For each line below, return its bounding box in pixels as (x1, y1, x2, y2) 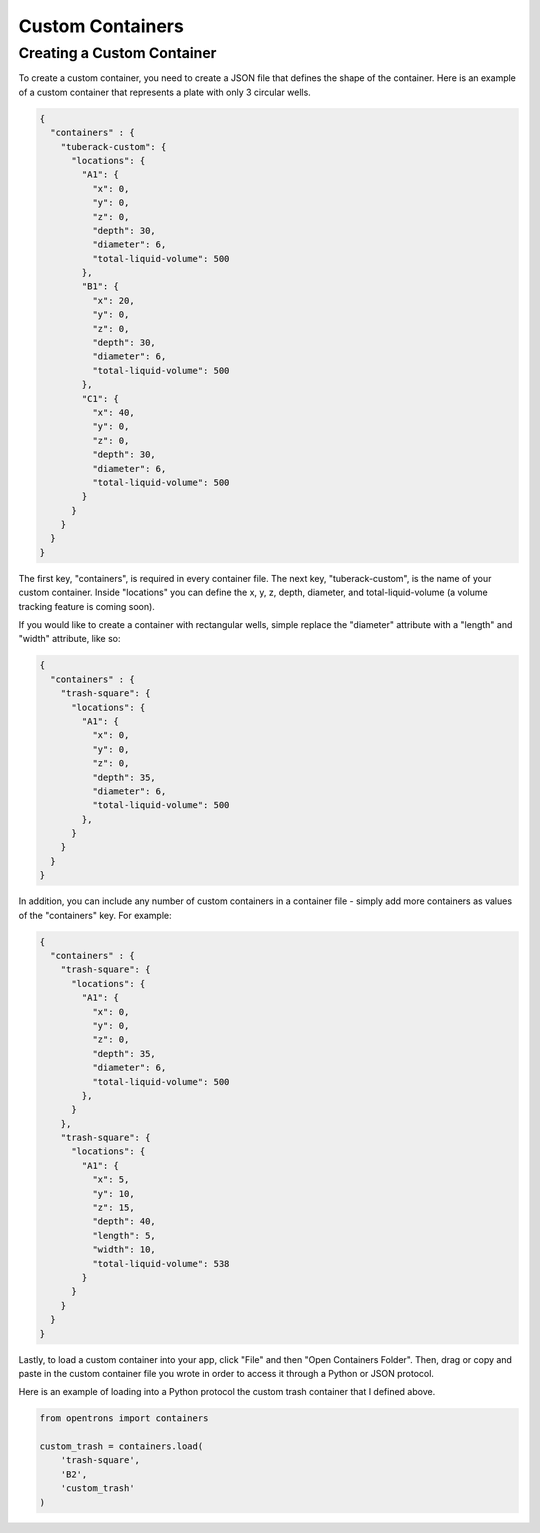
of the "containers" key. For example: (18, 909, 172, 921)
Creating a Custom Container (18, 44, 217, 62)
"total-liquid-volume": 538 (91, 1258, 230, 1269)
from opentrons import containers (39, 1413, 209, 1424)
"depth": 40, (91, 1216, 157, 1227)
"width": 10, (91, 1244, 157, 1255)
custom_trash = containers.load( (39, 1441, 204, 1452)
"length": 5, (91, 1230, 157, 1241)
